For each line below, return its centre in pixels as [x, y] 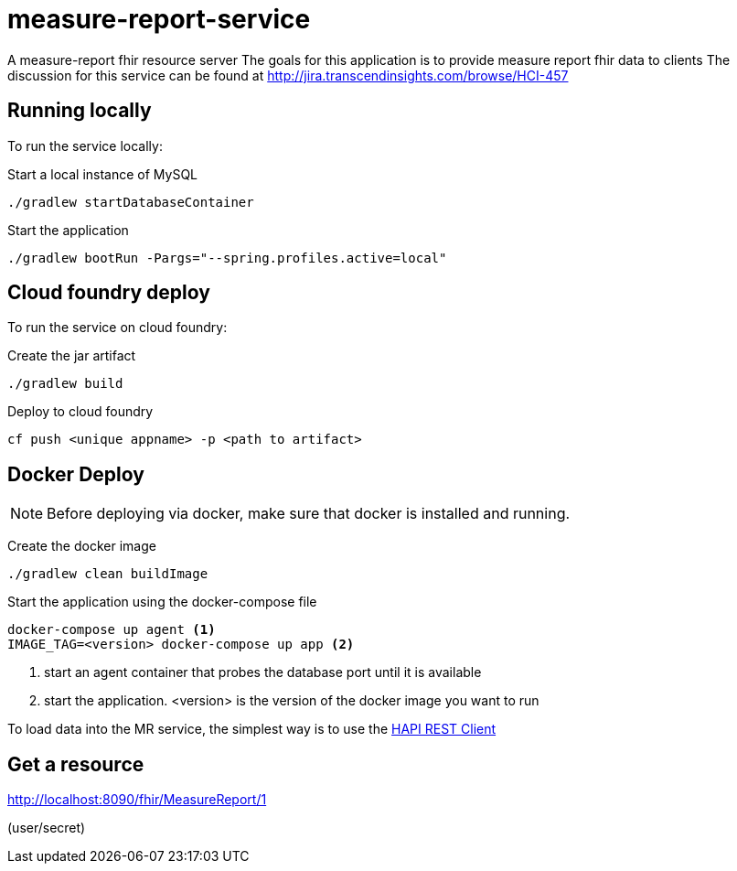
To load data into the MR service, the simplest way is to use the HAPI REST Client [252, 729]
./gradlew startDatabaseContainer [131, 202]
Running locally [80, 111]
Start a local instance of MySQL [103, 174]
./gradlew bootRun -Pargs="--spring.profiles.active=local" [227, 258]
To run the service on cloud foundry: [117, 328]
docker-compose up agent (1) [112, 630]
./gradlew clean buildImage [108, 574]
